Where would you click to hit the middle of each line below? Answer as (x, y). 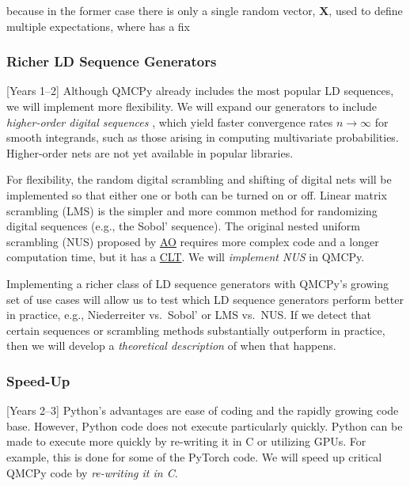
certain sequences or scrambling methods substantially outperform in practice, (196, 330)
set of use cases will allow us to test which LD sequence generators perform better (205, 299)
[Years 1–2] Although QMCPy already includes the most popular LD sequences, (200, 91)
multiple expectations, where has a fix (98, 26)
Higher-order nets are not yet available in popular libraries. (150, 152)
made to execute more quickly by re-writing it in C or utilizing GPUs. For (186, 441)
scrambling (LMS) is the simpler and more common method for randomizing (192, 210)
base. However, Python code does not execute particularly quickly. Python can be (205, 425)
